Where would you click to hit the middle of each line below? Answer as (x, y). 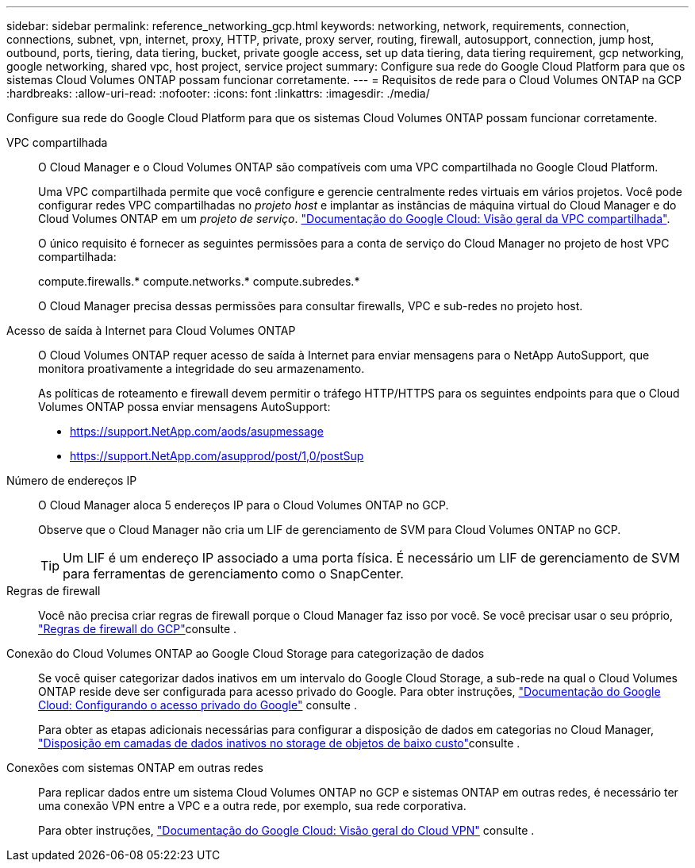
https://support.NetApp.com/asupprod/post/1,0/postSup (217, 456)
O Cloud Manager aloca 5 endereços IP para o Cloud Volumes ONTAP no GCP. (244, 505)
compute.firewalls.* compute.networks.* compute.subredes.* (199, 281)
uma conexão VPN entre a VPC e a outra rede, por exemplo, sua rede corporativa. (252, 806)
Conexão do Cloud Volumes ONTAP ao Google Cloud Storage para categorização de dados (246, 653)
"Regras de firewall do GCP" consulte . (138, 629)
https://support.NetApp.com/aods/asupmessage (197, 431)
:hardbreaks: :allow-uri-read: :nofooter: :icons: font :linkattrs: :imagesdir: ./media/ (218, 93)
